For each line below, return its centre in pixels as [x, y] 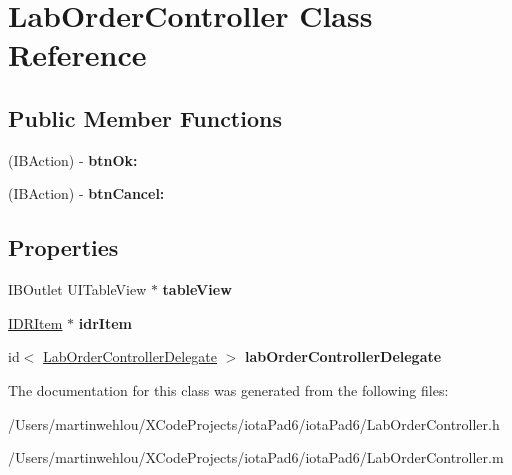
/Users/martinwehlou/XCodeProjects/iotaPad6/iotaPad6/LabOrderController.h [254, 423]
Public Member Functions [145, 117]
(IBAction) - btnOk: [73, 159]
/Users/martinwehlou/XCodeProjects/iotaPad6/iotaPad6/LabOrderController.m [256, 457]
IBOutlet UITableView [77, 289]
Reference [77, 54]
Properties [63, 247]
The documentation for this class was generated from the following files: [228, 389]
